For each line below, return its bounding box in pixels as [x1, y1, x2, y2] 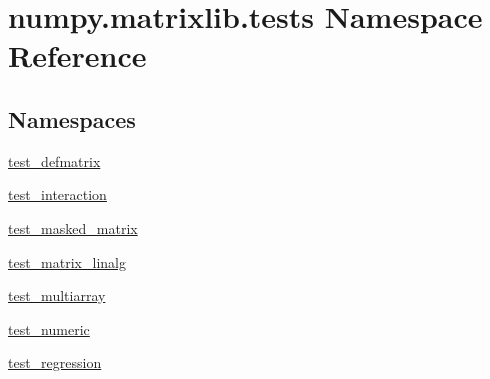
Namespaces [8, 103, 136, 134]
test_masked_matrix [8, 217, 138, 238]
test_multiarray [8, 285, 106, 306]
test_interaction [8, 184, 107, 205]
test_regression [8, 352, 102, 373]
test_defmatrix [8, 150, 101, 171]
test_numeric [8, 318, 90, 339]
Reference [8, 35, 147, 76]
